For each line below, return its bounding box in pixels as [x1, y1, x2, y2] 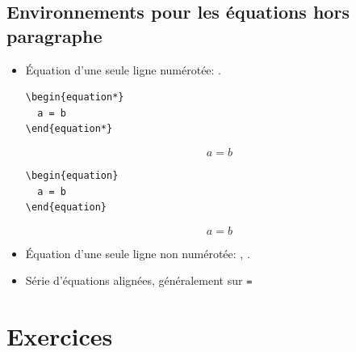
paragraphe [6, 23, 103, 48]
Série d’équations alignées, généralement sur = [25, 272, 253, 289]
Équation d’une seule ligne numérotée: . [25, 61, 222, 78]
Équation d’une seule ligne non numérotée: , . [25, 244, 250, 261]
